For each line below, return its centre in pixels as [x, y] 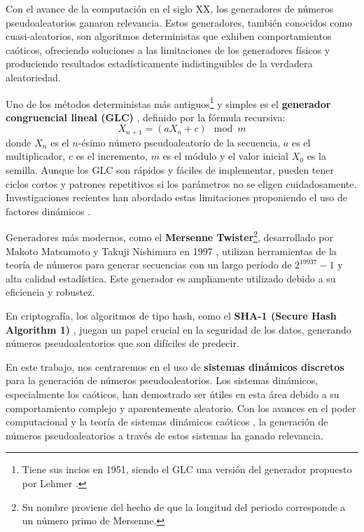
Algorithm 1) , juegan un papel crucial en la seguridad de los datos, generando [178, 329]
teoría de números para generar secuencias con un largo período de [149, 265]
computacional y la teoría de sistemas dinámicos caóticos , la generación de [167, 422]
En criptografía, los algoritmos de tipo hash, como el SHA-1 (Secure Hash [171, 316]
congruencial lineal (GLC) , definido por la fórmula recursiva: [146, 117]
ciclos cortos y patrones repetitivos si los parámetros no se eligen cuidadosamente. [181, 183]
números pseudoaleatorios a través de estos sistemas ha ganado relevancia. [164, 435]
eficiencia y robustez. [50, 292]
